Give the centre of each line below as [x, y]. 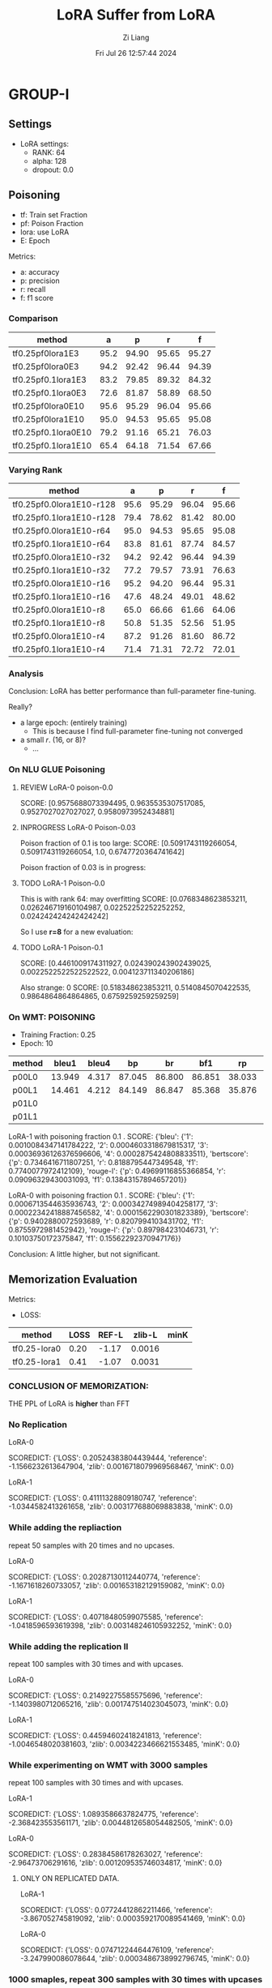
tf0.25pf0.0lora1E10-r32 [62, 557]
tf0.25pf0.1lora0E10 [52, 432]
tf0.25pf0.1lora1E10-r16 [62, 597]
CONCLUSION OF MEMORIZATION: [79, 1386]
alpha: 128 [49, 161]
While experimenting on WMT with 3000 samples [108, 1765]
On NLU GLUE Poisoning [57, 769]
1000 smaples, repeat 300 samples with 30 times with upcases [136, 1980]
